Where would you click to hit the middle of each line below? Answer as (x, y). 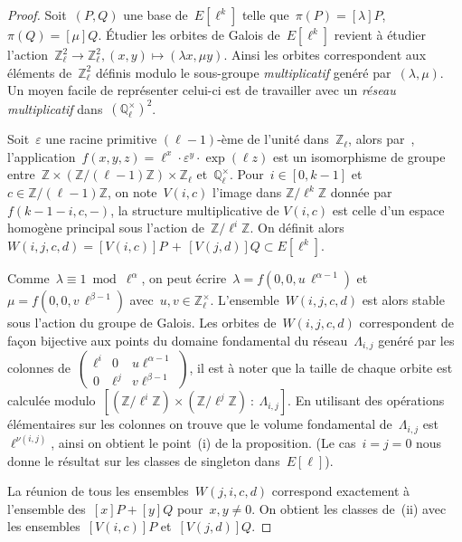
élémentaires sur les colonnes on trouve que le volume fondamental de (200, 424)
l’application (42, 156)
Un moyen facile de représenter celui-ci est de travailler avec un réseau (202, 90)
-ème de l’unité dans (273, 139)
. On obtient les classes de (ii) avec (349, 508)
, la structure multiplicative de (195, 209)
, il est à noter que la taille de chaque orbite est (321, 368)
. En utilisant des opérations (366, 400)
